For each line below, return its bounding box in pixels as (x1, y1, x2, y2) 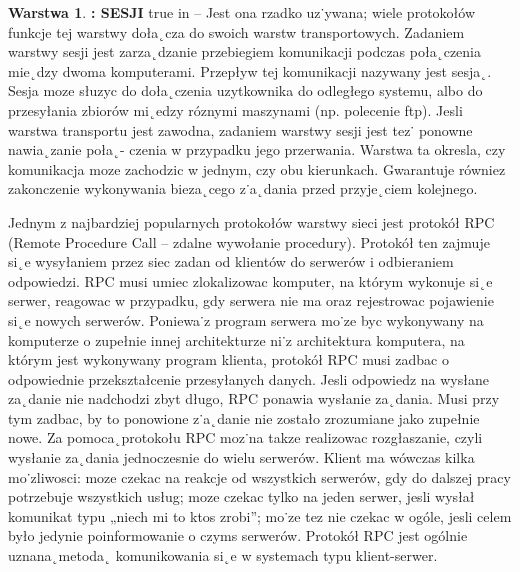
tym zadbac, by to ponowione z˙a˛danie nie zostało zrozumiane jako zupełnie (8, 407, 480, 428)
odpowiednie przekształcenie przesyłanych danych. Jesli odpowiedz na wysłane (8, 368, 489, 389)
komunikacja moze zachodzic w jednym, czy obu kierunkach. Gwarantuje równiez (8, 158, 506, 179)
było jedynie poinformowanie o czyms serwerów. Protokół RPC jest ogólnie (8, 525, 468, 546)
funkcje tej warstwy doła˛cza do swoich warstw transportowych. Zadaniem (8, 21, 465, 42)
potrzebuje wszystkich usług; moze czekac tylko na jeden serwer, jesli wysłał (8, 486, 475, 507)
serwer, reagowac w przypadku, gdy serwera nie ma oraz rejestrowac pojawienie (8, 290, 494, 311)
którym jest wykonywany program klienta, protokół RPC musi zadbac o (8, 349, 449, 370)
